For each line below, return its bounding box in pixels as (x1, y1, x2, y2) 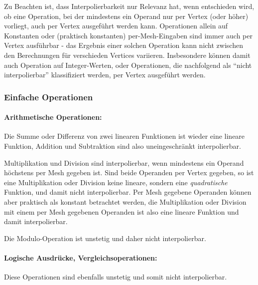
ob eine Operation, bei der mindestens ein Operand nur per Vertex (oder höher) (4, 10, 249, 21)
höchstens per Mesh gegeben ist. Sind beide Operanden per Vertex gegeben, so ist (4, 167, 254, 178)
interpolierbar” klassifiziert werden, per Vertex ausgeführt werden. (4, 69, 206, 80)
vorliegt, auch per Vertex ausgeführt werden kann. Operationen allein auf (4, 20, 228, 31)
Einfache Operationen (4, 90, 93, 103)
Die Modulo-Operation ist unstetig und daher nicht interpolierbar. (4, 233, 206, 243)
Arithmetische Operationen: (4, 112, 102, 122)
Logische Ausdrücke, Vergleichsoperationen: (4, 252, 157, 263)
